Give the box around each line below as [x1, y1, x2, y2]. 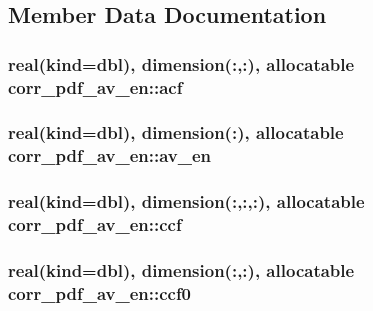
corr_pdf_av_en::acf [8, 74, 183, 99]
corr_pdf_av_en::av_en [8, 143, 212, 168]
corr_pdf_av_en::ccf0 [8, 280, 192, 305]
